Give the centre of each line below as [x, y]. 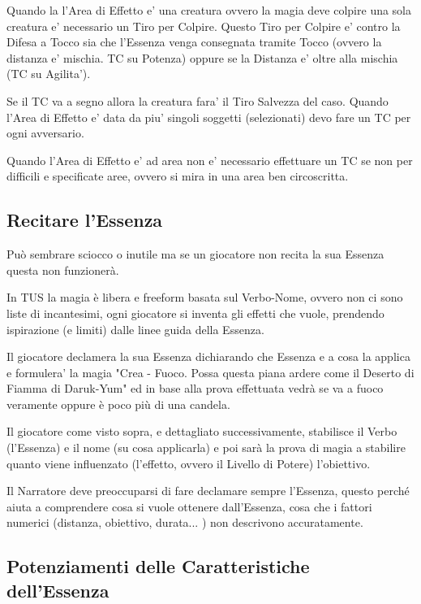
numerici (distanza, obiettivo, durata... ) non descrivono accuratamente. [185, 522]
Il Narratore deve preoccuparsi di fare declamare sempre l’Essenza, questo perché [208, 491]
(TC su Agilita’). [49, 74]
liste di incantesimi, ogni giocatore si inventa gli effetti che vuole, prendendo [195, 313]
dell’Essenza [58, 590]
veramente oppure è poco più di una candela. [118, 404]
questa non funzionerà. [63, 269]
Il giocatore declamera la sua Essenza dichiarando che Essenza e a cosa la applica [208, 356]
